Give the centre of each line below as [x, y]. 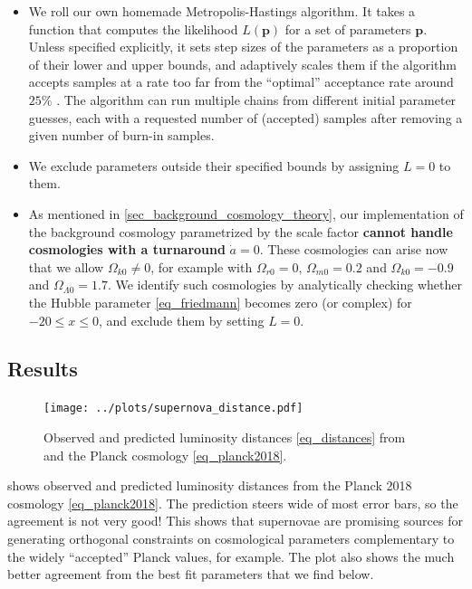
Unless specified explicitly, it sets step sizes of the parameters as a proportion [243, 47]
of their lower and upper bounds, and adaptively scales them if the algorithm [242, 64]
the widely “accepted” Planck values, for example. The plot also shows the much [231, 556]
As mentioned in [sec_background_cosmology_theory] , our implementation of [246, 213]
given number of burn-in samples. [121, 135]
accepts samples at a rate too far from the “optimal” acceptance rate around [241, 82]
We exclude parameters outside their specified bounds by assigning [214, 165]
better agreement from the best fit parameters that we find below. [191, 574]
